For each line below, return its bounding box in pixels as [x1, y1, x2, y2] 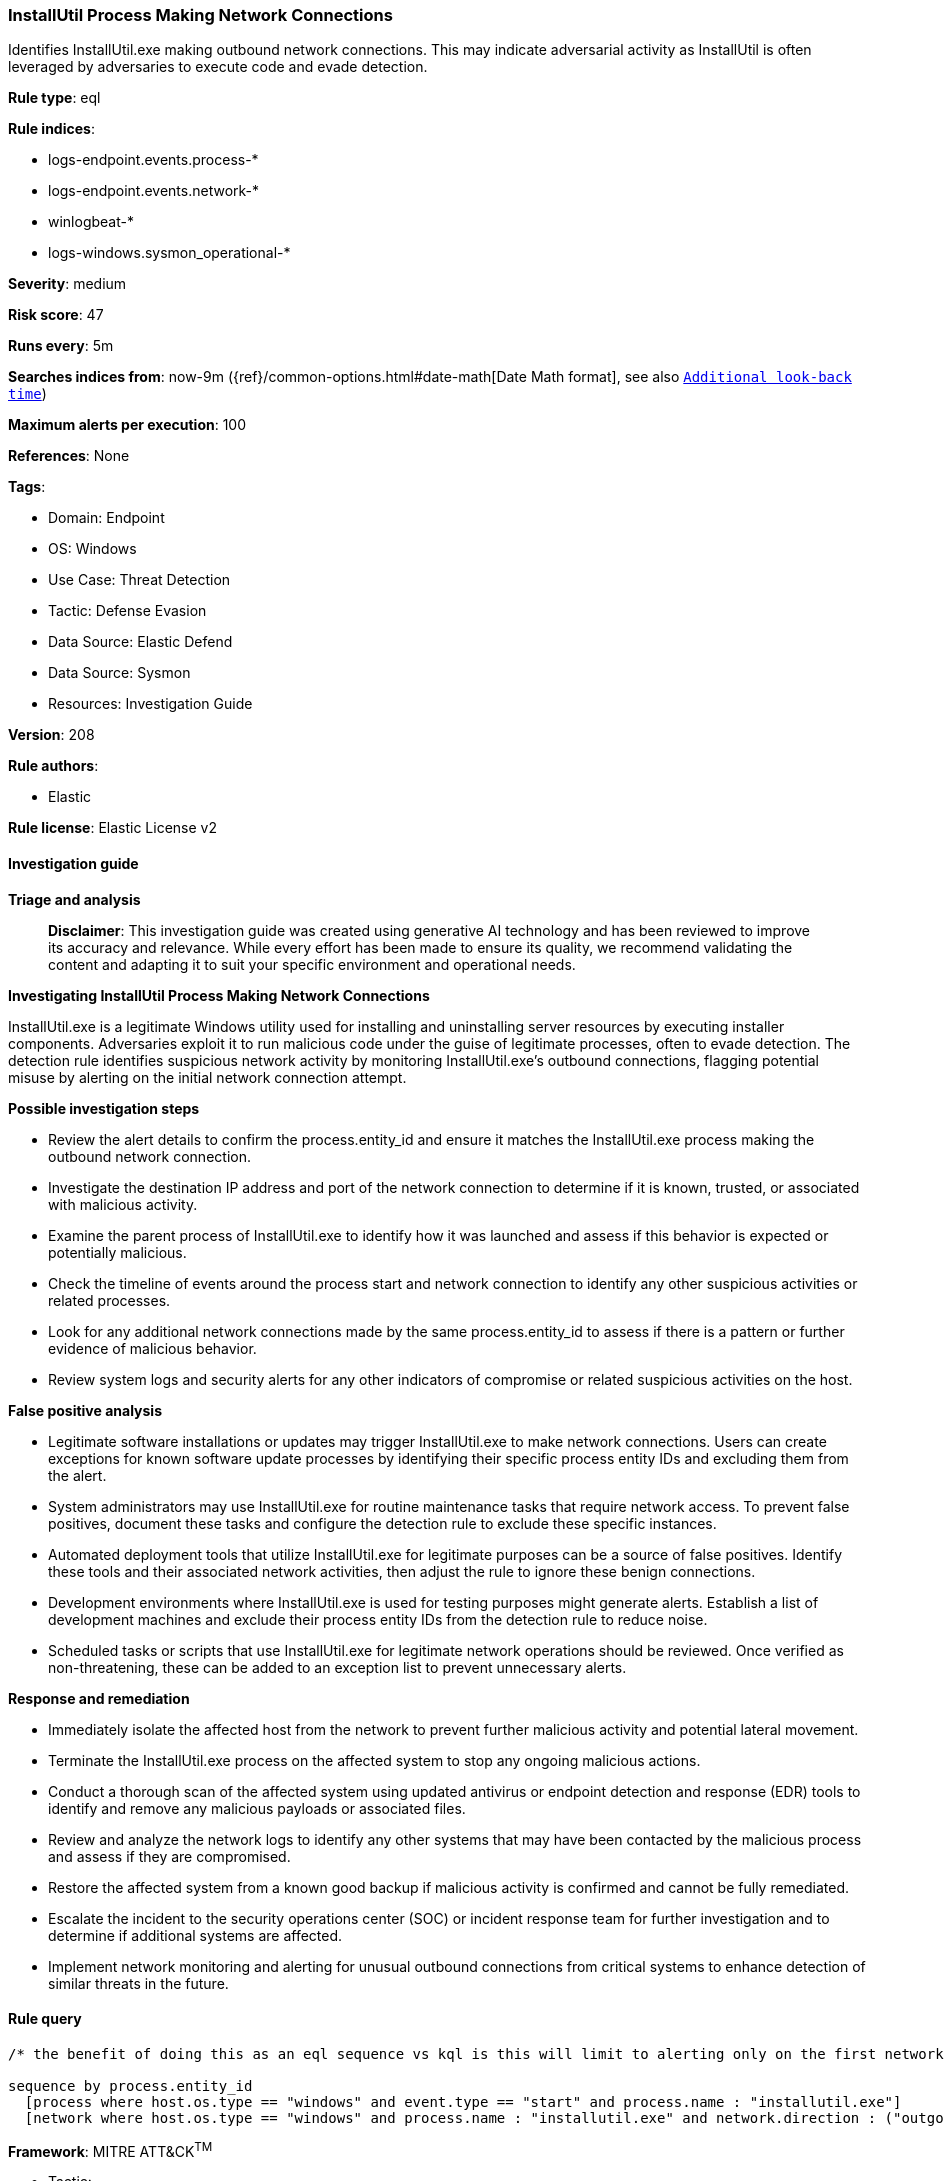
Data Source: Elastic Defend [48, 633, 233, 651]
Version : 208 [8, 726, 95, 744]
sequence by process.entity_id [8, 2077, 253, 2094]
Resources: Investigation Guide [48, 695, 253, 713]
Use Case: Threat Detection [48, 571, 231, 589]
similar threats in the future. [48, 1974, 229, 1992]
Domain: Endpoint [48, 509, 165, 527]
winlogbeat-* [48, 213, 134, 231]
